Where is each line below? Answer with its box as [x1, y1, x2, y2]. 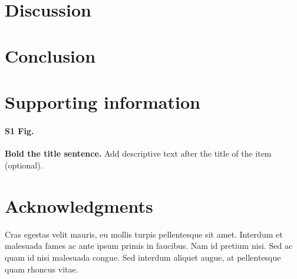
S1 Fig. [5, 125, 34, 137]
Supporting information [5, 90, 200, 114]
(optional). [5, 159, 43, 171]
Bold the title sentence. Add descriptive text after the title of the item [5, 147, 272, 160]
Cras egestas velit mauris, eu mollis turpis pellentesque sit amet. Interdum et [5, 228, 283, 240]
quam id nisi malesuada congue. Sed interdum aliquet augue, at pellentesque [5, 251, 281, 263]
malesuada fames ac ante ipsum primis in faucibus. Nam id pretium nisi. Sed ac [5, 239, 293, 252]
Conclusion [5, 44, 96, 68]
